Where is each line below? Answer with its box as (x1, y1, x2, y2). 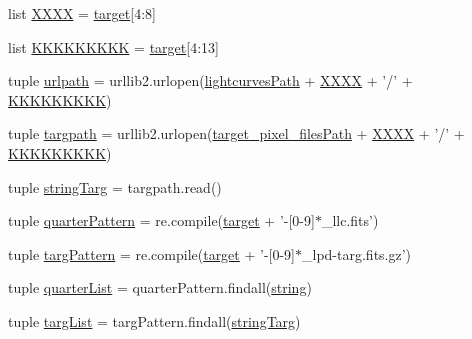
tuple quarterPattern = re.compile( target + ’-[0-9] (8, 210, 315, 231)
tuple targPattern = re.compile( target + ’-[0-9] (8, 243, 296, 264)
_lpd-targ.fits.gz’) (302, 243, 412, 264)
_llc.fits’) (321, 210, 379, 231)
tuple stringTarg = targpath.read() (8, 176, 222, 197)
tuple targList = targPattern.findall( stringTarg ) (8, 310, 301, 331)
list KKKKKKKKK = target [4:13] (8, 36, 219, 57)
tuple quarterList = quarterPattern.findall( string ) (8, 277, 312, 298)
